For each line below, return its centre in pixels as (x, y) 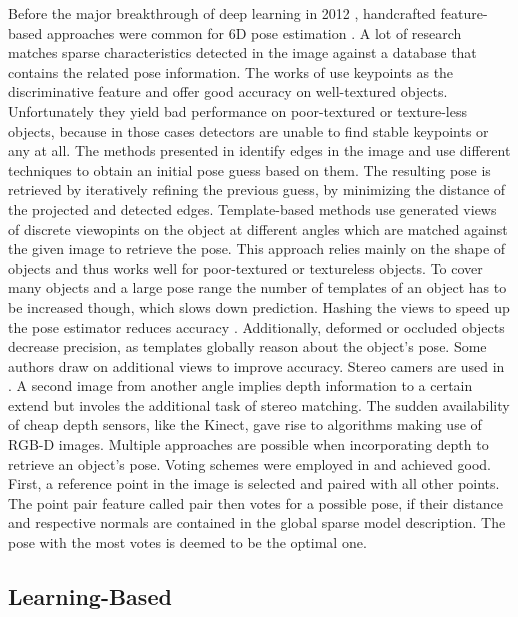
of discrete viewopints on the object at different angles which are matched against (258, 228)
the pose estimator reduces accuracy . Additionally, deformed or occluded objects (256, 326)
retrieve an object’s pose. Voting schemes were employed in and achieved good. (249, 463)
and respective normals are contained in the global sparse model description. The (257, 522)
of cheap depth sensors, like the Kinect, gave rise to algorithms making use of (245, 424)
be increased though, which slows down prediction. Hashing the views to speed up (259, 306)
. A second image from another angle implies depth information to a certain (240, 385)
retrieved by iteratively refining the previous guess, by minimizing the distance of (257, 189)
